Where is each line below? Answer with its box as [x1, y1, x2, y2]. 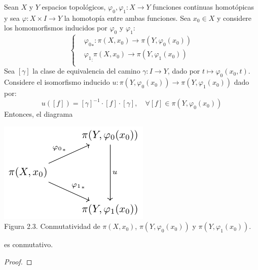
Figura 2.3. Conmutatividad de [4, 221, 100, 231]
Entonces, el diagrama [4, 109, 73, 119]
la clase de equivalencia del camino [32, 65, 140, 76]
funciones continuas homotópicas [153, 2, 254, 12]
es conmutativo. [4, 239, 53, 250]
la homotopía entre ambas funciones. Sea [64, 12, 191, 23]
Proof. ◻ [4, 256, 32, 267]
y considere [216, 12, 252, 23]
